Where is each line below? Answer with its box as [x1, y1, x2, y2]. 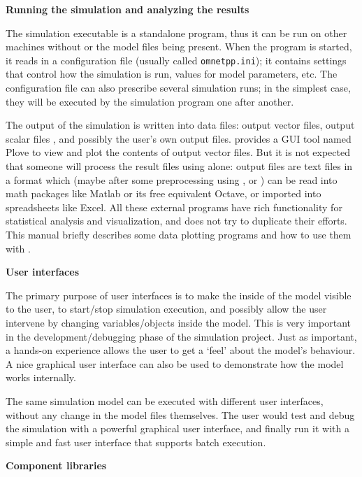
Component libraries [6, 458, 107, 473]
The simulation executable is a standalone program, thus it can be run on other [6, 25, 347, 40]
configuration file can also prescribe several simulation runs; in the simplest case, [6, 80, 351, 95]
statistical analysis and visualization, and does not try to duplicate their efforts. [6, 213, 347, 228]
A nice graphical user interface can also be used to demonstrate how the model [6, 356, 344, 371]
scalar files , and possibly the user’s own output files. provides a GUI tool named [6, 131, 352, 145]
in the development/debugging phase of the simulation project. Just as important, [6, 329, 357, 343]
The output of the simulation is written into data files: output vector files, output [6, 118, 355, 132]
